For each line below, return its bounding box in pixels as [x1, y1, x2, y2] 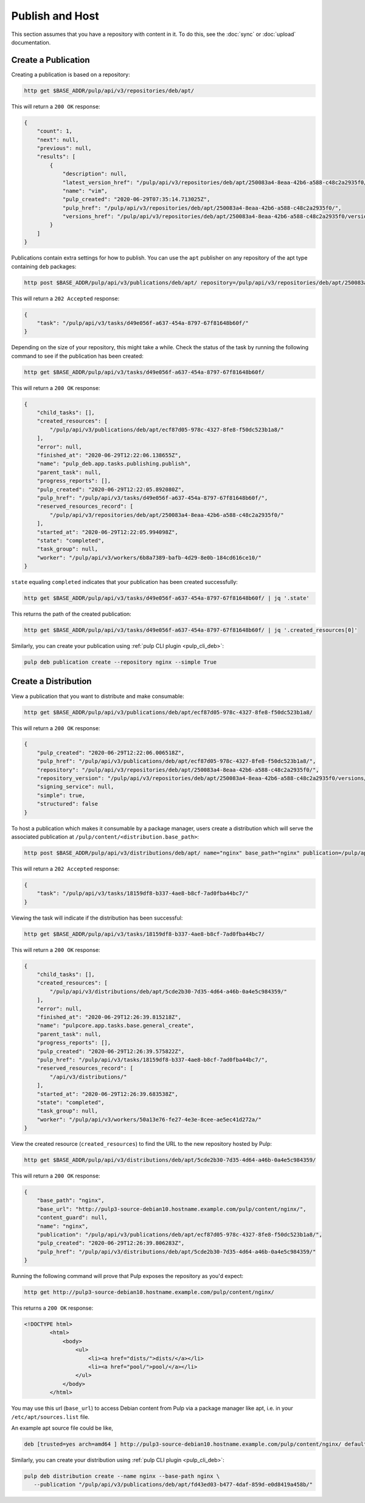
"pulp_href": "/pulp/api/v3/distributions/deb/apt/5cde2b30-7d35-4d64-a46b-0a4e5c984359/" [36, 1248, 316, 1255]
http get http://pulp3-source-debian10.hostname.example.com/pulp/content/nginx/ [24, 1289, 275, 1296]
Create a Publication [11, 55, 91, 65]
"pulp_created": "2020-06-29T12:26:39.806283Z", [36, 1240, 185, 1246]
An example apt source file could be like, [11, 1424, 114, 1432]
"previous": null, [36, 144, 92, 152]
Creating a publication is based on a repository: [11, 71, 130, 78]
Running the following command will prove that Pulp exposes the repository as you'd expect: [11, 1273, 243, 1280]
